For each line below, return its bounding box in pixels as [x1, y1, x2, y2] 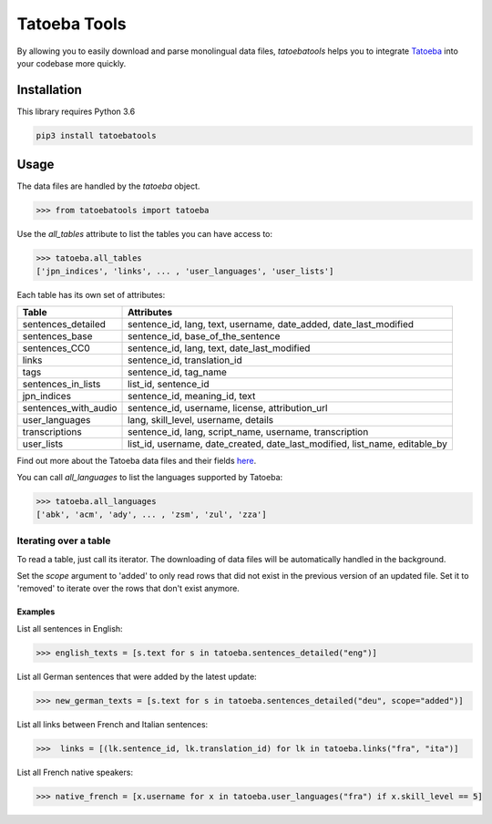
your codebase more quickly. [16, 57, 127, 68]
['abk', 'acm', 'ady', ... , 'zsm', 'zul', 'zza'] [36, 509, 268, 520]
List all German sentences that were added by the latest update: [16, 671, 257, 682]
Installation [16, 82, 82, 98]
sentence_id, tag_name [128, 366, 228, 378]
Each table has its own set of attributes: [16, 289, 166, 300]
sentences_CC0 [22, 342, 90, 355]
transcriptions [22, 426, 82, 438]
